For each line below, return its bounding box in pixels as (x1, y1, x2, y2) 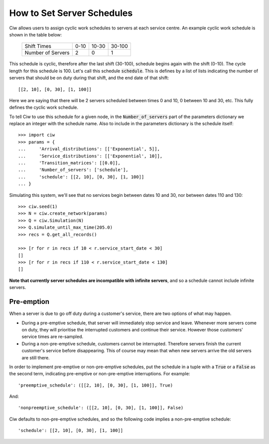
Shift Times (24, 43, 52, 50)
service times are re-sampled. (21, 334, 84, 340)
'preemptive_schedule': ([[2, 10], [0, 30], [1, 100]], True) (18, 382, 173, 388)
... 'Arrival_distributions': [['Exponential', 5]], (18, 146, 160, 152)
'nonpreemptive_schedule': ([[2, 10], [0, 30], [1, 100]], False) (18, 405, 184, 411)
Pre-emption (9, 297, 50, 306)
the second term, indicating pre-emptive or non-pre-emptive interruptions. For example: (9, 371, 190, 377)
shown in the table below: (9, 31, 62, 37)
